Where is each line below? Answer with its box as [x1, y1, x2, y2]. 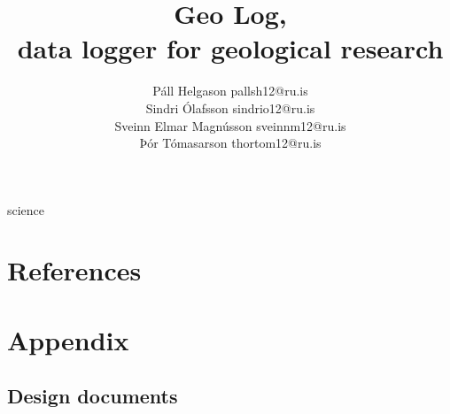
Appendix [7, 321, 129, 357]
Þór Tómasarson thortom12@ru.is [139, 134, 322, 152]
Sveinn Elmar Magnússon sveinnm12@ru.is [114, 116, 346, 134]
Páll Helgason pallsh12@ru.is [152, 81, 308, 100]
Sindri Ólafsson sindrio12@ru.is [145, 98, 315, 117]
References [7, 252, 142, 288]
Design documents [7, 382, 178, 410]
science [7, 200, 45, 218]
